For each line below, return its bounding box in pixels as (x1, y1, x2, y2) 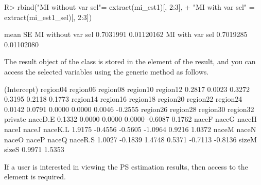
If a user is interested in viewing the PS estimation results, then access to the (4, 161, 248, 172)
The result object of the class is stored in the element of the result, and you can (4, 56, 256, 67)
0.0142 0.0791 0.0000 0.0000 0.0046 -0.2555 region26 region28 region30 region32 (4, 103, 254, 114)
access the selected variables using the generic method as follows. (4, 66, 209, 77)
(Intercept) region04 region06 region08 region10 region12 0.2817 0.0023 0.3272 (4, 83, 250, 94)
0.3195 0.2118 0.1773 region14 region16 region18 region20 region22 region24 (4, 94, 242, 104)
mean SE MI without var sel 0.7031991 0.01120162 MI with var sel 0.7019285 (4, 29, 248, 40)
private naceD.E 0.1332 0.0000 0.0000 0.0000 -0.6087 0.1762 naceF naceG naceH (4, 114, 257, 124)
